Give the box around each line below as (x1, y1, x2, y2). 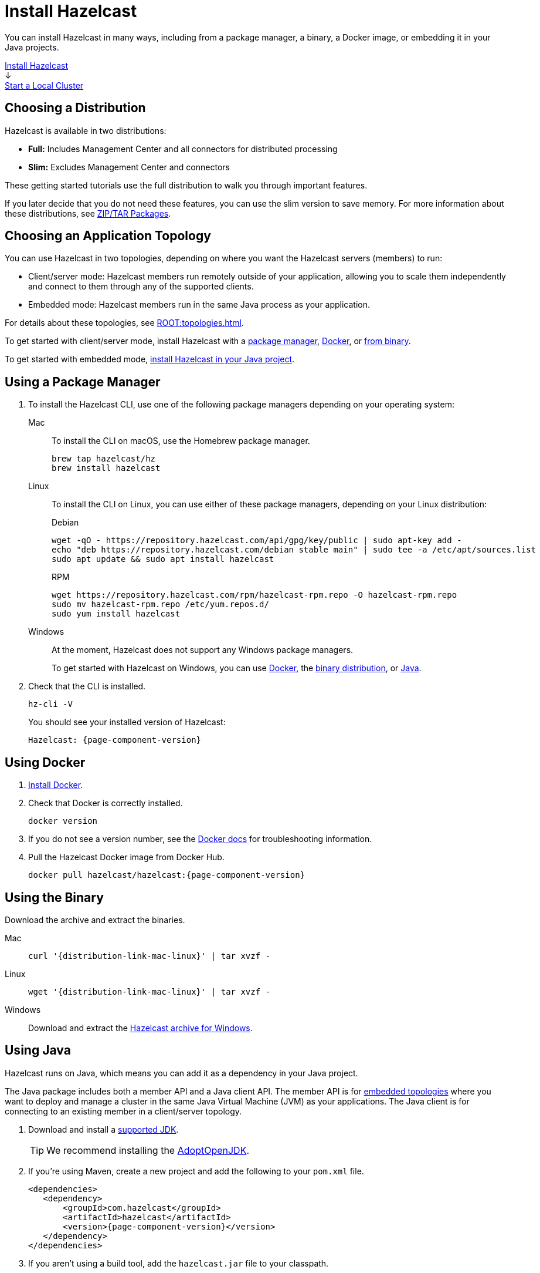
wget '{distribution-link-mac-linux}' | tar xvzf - (28, 986, 271, 996)
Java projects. (5, 42, 59, 52)
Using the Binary (5, 890, 104, 905)
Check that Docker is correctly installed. (28, 798, 183, 809)
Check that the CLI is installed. (28, 681, 146, 692)
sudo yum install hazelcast (52, 609, 181, 619)
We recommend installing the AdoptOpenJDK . (46, 1144, 250, 1156)
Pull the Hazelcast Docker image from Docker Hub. (28, 852, 225, 863)
